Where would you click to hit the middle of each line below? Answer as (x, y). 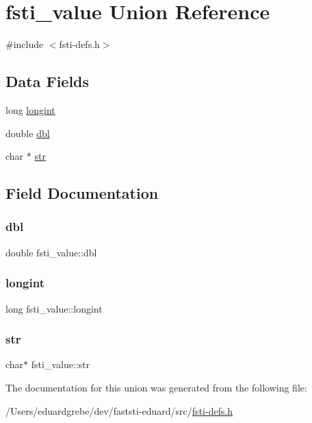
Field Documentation (82, 193)
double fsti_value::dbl (51, 252)
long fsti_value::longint (54, 308)
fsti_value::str (61, 364)
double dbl (28, 133)
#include (25, 44)
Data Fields (48, 81)
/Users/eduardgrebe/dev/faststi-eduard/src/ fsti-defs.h (119, 410)
